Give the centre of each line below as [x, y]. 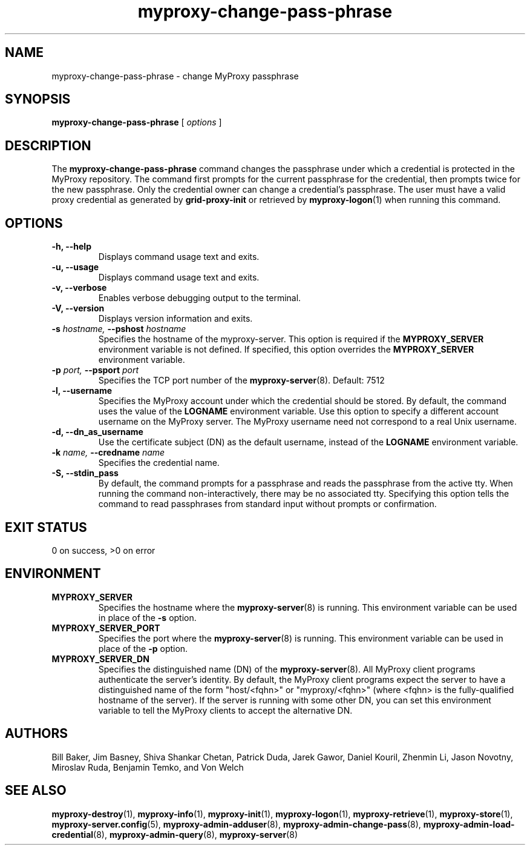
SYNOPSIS [38, 99]
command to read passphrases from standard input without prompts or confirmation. [267, 504]
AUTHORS [37, 734]
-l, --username [82, 391]
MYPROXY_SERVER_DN [100, 659]
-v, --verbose [79, 288]
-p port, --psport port [95, 370]
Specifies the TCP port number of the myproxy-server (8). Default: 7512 [241, 380]
